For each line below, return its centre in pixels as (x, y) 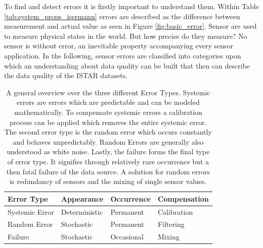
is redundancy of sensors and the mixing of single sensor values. (108, 181)
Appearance (82, 198)
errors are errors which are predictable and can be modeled (108, 102)
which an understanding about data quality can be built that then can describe (127, 65)
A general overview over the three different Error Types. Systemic (108, 92)
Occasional (127, 237)
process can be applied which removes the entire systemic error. (108, 122)
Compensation (183, 198)
